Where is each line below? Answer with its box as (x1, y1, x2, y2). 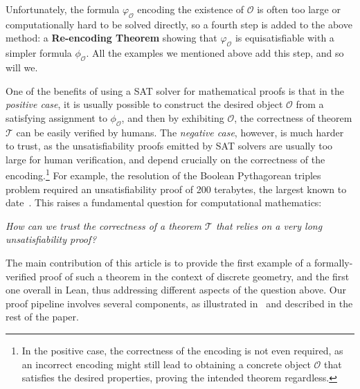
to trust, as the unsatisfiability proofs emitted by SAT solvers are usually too (6, 138, 333, 153)
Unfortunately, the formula (6, 2, 120, 16)
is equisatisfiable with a (235, 30, 334, 45)
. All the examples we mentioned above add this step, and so (86, 46, 344, 60)
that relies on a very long (215, 218, 323, 233)
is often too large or (257, 2, 341, 16)
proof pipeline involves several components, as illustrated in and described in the (6, 296, 353, 310)
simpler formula (6, 46, 72, 60)
